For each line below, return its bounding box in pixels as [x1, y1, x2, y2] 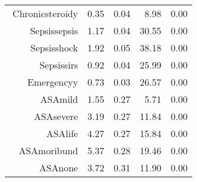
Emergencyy [27, 75, 78, 89]
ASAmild [40, 92, 78, 106]
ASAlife [46, 126, 78, 140]
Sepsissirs [39, 58, 78, 71]
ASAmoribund [18, 144, 78, 157]
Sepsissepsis [29, 24, 78, 37]
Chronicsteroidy [12, 6, 78, 20]
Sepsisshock [30, 41, 78, 54]
